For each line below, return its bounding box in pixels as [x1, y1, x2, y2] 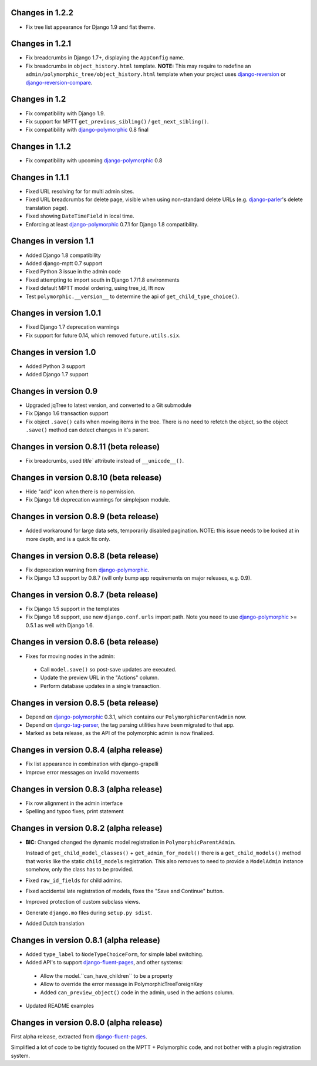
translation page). [25, 204, 69, 211]
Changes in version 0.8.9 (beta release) [11, 512, 159, 522]
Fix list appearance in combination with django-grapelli [25, 760, 158, 767]
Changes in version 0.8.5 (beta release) [11, 697, 158, 708]
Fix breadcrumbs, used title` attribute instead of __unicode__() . [25, 457, 184, 465]
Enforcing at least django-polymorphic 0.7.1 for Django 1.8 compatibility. [25, 220, 199, 228]
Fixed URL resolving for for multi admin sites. [25, 188, 134, 195]
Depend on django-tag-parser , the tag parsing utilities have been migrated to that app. [25, 721, 235, 729]
